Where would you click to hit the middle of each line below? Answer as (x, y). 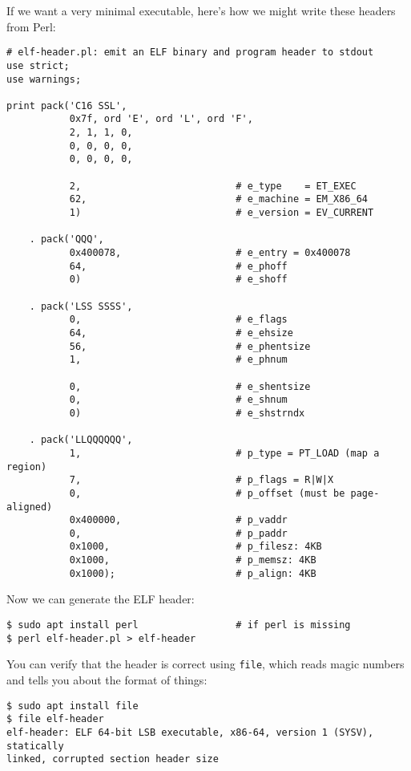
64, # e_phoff (178, 266)
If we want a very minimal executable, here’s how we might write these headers (201, 10)
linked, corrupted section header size (113, 759)
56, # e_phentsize (190, 346)
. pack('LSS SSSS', (81, 306)
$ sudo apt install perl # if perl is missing (179, 625)
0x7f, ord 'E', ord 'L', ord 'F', (161, 119)
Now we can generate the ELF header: (101, 599)
